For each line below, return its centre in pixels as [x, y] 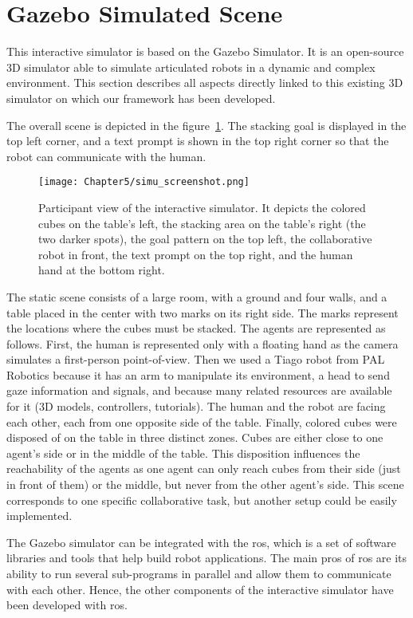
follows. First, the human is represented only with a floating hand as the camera [203, 343]
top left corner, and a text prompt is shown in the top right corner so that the [198, 141]
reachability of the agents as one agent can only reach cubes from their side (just [204, 468]
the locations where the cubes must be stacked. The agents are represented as [196, 328]
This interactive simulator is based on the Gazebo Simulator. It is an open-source [205, 51]
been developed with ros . [67, 605]
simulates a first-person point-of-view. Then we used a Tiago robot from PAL [196, 359]
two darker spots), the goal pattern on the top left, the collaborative [205, 239]
